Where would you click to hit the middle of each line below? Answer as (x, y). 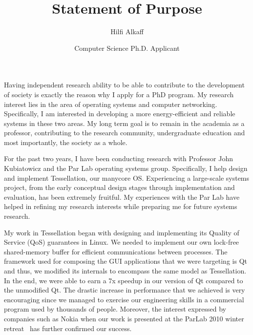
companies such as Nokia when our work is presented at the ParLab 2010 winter (124, 318)
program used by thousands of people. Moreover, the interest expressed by (115, 309)
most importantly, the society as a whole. (66, 142)
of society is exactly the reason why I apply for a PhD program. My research (119, 94)
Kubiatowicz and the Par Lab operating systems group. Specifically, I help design (126, 168)
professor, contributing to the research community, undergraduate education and (125, 133)
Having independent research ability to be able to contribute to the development (124, 85)
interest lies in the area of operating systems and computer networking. (111, 104)
